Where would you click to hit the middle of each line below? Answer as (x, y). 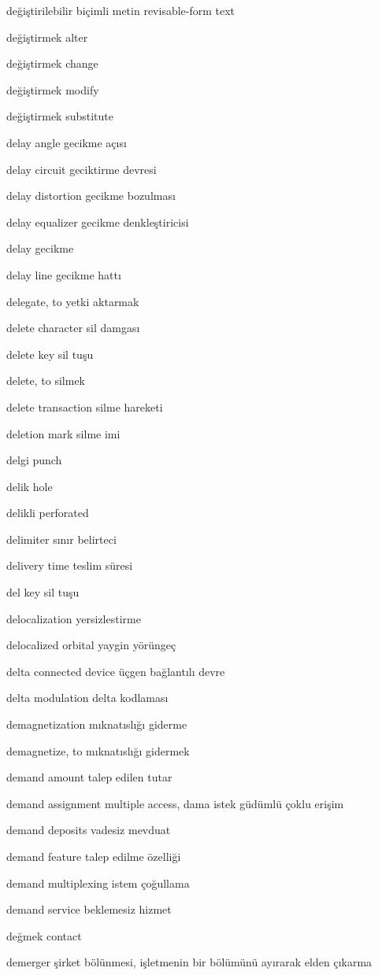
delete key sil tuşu (50, 354)
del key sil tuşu (43, 592)
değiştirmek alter (47, 37)
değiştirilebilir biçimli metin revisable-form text (121, 10)
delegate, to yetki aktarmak (73, 301)
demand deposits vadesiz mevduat (89, 830)
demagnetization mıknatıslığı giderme (97, 724)
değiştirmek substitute (60, 116)
